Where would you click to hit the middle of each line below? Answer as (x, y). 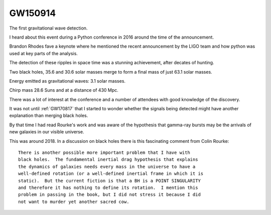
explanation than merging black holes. (49, 116)
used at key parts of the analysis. (43, 53)
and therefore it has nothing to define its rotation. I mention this (108, 187)
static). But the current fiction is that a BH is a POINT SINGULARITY (109, 181)
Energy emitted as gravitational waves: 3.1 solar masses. (67, 81)
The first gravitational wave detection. (48, 28)
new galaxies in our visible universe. (47, 132)
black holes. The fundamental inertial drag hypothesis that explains (108, 160)
